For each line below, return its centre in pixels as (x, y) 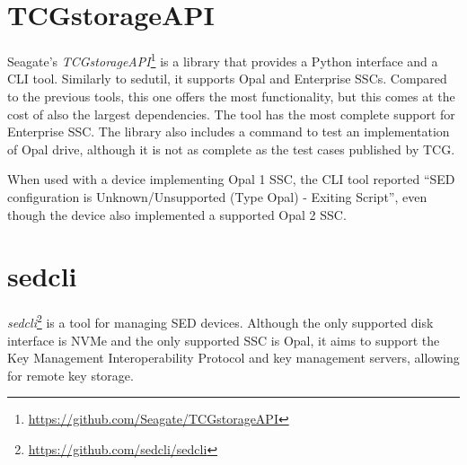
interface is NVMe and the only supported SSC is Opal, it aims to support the (224, 340)
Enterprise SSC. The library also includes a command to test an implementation (229, 132)
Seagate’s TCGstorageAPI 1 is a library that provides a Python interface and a (223, 60)
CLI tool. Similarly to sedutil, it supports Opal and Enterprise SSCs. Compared (227, 79)
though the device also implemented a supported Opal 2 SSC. (177, 214)
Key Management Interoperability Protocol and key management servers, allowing (233, 358)
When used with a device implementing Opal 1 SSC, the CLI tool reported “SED (231, 179)
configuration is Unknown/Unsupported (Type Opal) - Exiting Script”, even (217, 196)
